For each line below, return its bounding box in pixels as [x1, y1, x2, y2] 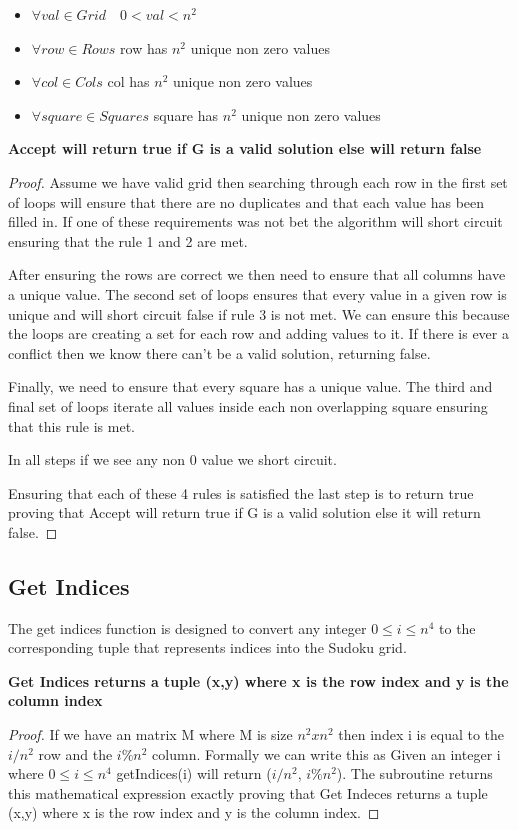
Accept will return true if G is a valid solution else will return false [8, 138, 482, 159]
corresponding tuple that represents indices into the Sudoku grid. [8, 637, 407, 658]
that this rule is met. [8, 415, 135, 436]
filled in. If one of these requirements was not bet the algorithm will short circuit [8, 211, 503, 232]
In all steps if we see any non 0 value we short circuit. [8, 449, 337, 470]
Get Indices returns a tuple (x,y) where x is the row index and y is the [8, 670, 509, 691]
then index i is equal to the [338, 724, 505, 745]
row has [120, 37, 168, 58]
